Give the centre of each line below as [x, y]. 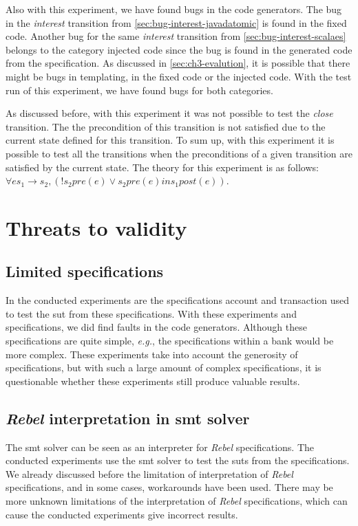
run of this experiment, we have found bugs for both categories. [139, 90]
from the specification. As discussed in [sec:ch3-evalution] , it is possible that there [178, 63]
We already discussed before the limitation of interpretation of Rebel [149, 473]
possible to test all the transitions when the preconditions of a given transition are [179, 153]
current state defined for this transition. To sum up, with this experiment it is [170, 140]
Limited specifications [85, 271]
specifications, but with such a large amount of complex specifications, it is [164, 368]
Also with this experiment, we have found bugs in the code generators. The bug [174, 9]
